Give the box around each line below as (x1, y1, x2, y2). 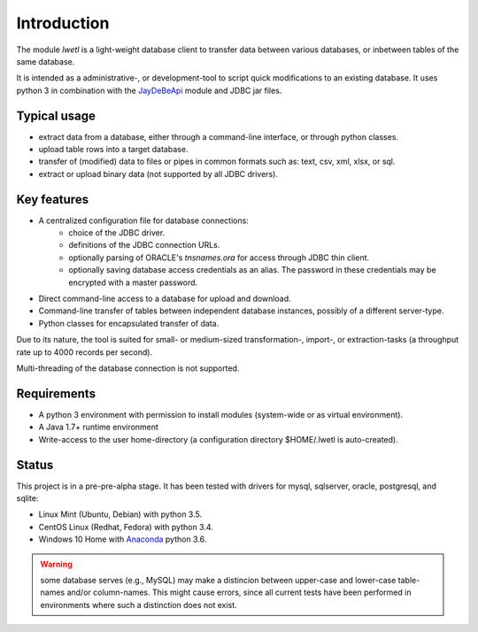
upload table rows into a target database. (38, 144, 189, 155)
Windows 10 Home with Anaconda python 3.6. (38, 534, 207, 544)
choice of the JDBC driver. (68, 227, 166, 238)
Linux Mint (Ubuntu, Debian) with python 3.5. (38, 509, 203, 520)
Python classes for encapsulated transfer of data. (38, 318, 220, 328)
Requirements (16, 386, 96, 401)
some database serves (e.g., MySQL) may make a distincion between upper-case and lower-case (40, 574, 397, 585)
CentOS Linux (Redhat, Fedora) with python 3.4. (38, 521, 214, 532)
